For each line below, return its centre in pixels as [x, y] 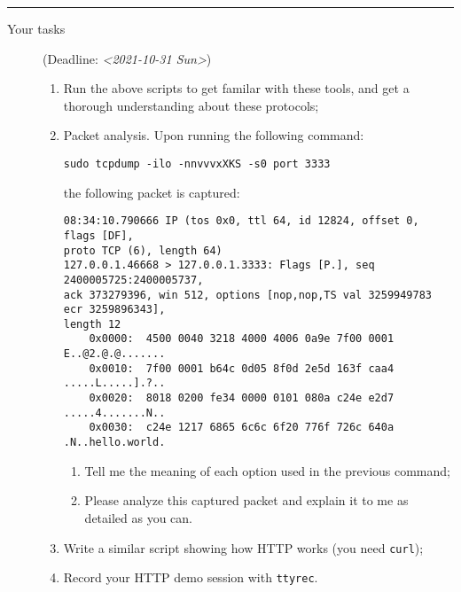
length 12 [92, 324]
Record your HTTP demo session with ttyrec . [191, 577]
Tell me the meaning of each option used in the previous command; [267, 470]
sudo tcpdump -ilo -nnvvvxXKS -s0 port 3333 [197, 164]
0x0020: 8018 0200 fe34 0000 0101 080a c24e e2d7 [242, 398]
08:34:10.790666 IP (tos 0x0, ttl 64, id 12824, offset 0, [241, 221]
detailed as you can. [139, 517]
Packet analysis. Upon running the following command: [214, 135]
